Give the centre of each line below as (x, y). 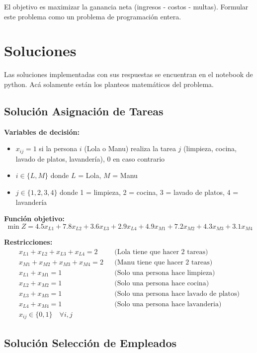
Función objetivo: (34, 219)
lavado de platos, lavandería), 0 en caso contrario (90, 158)
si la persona (58, 148)
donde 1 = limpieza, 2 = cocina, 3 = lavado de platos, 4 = (149, 192)
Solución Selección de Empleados (90, 342)
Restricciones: (28, 242)
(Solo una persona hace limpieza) (165, 273)
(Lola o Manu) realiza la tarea (130, 148)
